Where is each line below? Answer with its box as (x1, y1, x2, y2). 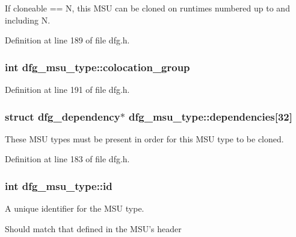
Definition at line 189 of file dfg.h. (5, 34, 130, 46)
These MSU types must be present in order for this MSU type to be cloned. (5, 132, 284, 145)
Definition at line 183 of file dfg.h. (5, 153, 130, 165)
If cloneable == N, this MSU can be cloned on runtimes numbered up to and (5, 2, 290, 14)
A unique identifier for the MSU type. (5, 202, 144, 215)
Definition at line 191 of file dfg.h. (5, 83, 130, 95)
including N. (5, 13, 51, 26)
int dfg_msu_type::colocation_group (5, 59, 190, 74)
